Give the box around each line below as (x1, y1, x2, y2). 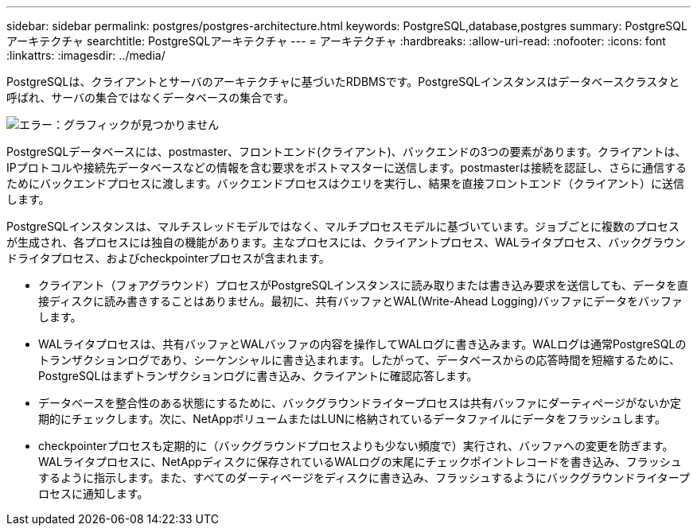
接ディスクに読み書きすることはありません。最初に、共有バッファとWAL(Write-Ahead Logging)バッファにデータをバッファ (38, 294, 683, 308)
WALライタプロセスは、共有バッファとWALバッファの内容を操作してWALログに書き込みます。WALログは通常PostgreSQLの (38, 337, 687, 351)
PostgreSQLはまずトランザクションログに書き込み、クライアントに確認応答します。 (38, 369, 478, 382)
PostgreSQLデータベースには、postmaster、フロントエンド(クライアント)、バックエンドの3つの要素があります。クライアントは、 (6, 145, 687, 158)
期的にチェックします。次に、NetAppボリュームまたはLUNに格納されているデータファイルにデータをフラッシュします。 (38, 412, 666, 425)
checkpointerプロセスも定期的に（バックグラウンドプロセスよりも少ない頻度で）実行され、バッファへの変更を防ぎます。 (38, 439, 674, 452)
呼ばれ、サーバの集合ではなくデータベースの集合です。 (6, 91, 294, 104)
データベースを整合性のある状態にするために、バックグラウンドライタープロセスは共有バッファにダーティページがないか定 (38, 396, 681, 410)
